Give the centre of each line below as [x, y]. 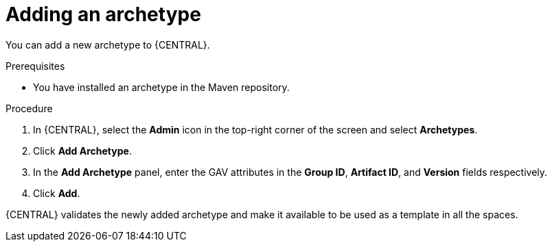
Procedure [29, 108]
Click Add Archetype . [82, 151]
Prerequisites [35, 66]
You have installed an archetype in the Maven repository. [161, 87]
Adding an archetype [103, 14]
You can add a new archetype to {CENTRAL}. [108, 44]
